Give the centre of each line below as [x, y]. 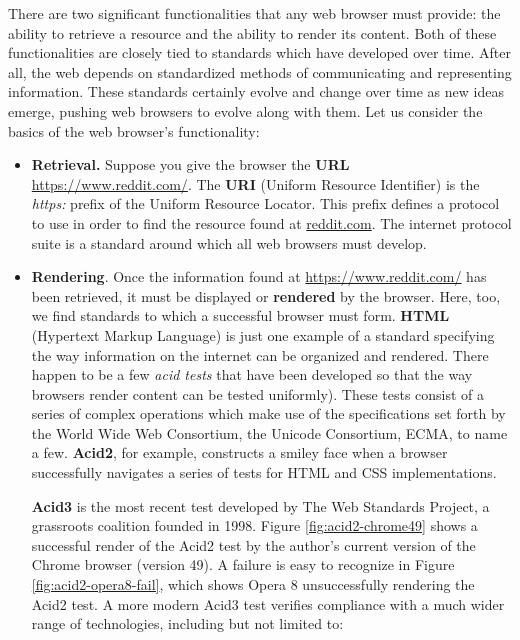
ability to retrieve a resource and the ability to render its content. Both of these [252, 32]
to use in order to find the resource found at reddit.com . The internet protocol [271, 222]
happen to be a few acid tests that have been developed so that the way [252, 374]
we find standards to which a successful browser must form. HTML [240, 315]
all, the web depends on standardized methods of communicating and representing [260, 71]
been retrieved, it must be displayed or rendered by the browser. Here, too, [266, 295]
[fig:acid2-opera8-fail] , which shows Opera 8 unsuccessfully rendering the [253, 584]
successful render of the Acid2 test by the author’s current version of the [253, 544]
